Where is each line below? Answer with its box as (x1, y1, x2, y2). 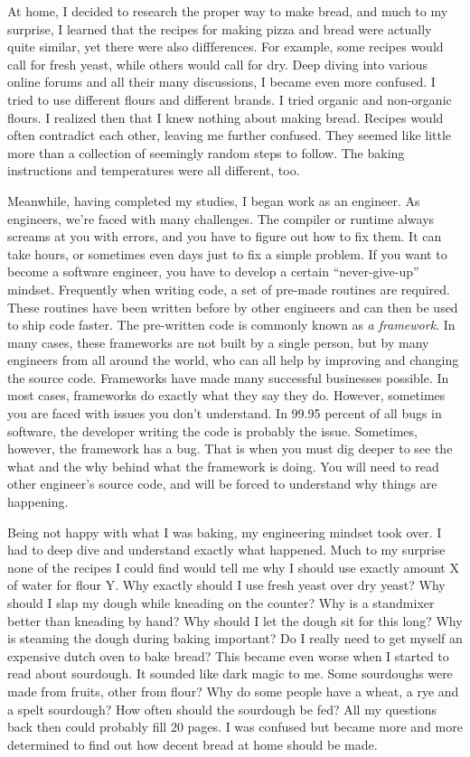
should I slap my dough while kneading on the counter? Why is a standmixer (7, 593, 435, 612)
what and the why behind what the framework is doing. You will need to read (7, 456, 439, 475)
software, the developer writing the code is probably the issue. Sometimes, (7, 421, 418, 440)
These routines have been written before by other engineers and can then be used (7, 297, 458, 316)
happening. (7, 492, 69, 511)
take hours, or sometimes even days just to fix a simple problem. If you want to (7, 244, 447, 263)
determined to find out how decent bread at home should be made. (7, 734, 378, 753)
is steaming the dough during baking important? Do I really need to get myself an (7, 629, 463, 648)
